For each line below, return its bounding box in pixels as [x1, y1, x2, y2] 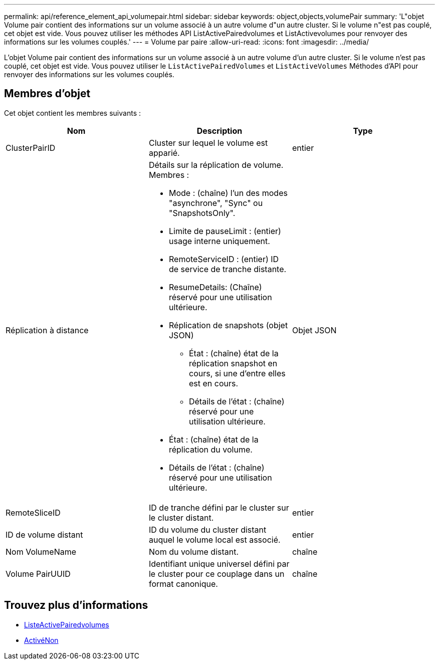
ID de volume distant [6, 529, 83, 540]
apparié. [148, 147, 180, 158]
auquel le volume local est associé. [148, 534, 281, 545]
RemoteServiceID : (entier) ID [168, 254, 279, 264]
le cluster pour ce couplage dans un [148, 568, 285, 579]
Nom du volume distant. [148, 546, 239, 557]
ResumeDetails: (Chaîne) [168, 282, 262, 292]
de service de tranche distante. [168, 264, 287, 274]
